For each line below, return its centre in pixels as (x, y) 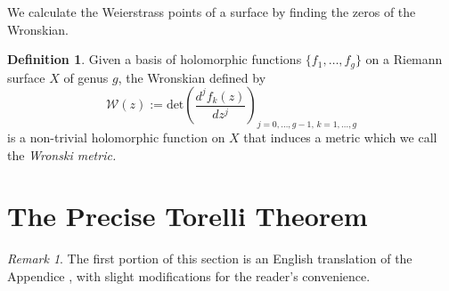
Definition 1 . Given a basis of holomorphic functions (155, 59)
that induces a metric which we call (340, 137)
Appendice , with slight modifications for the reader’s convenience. (189, 275)
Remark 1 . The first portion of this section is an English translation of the (210, 259)
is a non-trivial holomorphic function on (116, 137)
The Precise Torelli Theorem (188, 216)
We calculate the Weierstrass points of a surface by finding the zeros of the (212, 12)
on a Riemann (404, 59)
